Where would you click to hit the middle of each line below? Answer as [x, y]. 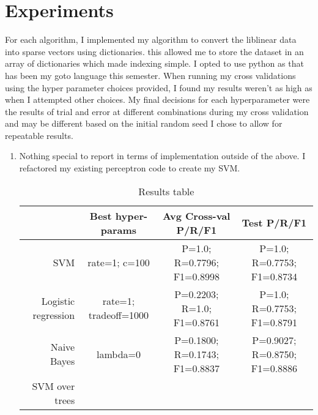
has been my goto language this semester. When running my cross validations [150, 75]
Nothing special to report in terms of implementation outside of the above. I [162, 156]
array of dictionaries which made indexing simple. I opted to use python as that [154, 63]
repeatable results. [39, 135]
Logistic [58, 301]
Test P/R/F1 [274, 223]
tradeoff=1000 [119, 315]
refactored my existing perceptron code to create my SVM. [130, 168]
